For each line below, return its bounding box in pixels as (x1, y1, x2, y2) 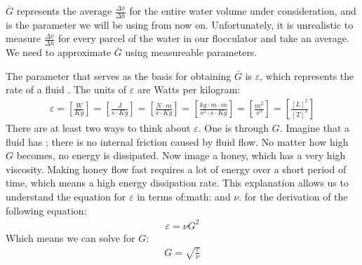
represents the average (16, 4, 112, 18)
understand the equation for (6, 189, 126, 204)
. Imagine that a (279, 121, 350, 135)
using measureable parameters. (125, 45, 257, 60)
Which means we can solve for (6, 230, 135, 245)
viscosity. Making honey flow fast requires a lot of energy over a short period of (6, 161, 347, 176)
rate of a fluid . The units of (6, 82, 127, 97)
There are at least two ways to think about (6, 121, 191, 135)
